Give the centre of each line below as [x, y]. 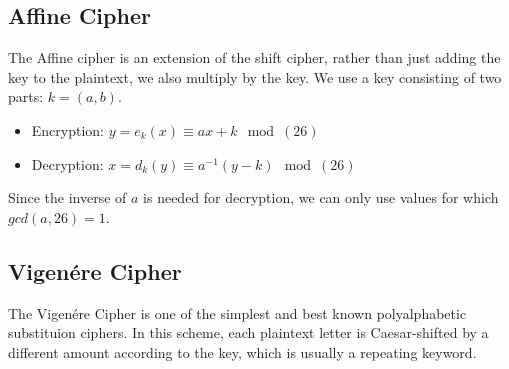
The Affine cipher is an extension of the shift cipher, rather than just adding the [254, 57]
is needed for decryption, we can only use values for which [321, 197]
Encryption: [68, 129]
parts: [26, 96]
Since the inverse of [67, 197]
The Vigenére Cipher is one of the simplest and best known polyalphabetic [237, 312]
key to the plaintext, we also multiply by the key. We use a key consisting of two [255, 76]
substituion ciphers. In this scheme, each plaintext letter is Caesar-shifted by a [248, 332]
